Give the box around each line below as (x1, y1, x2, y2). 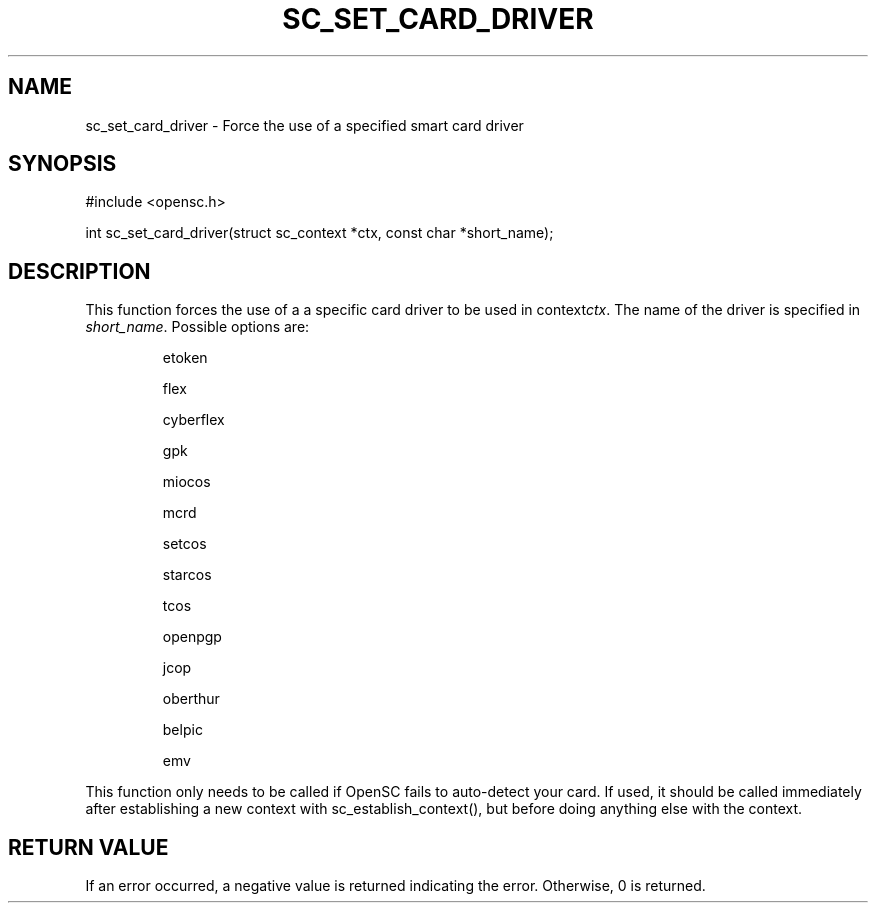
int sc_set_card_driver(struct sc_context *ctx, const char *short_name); (85, 224, 554, 242)
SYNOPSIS (8, 151, 117, 177)
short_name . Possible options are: (85, 318, 310, 336)
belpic (162, 721, 203, 739)
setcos (162, 535, 207, 553)
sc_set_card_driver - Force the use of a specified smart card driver (85, 116, 524, 134)
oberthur (162, 690, 220, 708)
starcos (162, 566, 212, 584)
